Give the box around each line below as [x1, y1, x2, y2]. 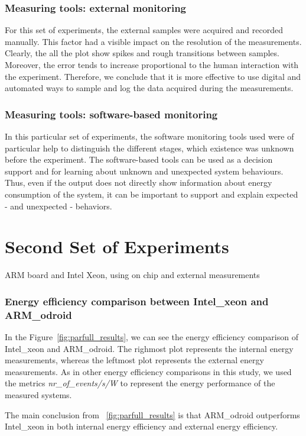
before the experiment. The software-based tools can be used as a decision [5, 153, 273, 166]
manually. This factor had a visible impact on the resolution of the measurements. [5, 35, 302, 47]
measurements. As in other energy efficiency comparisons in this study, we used [5, 365, 292, 377]
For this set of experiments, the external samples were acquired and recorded [5, 24, 283, 36]
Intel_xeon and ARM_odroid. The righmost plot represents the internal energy [5, 342, 294, 354]
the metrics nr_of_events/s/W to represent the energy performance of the [5, 377, 275, 389]
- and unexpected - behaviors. [5, 199, 112, 212]
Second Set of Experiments [5, 234, 229, 259]
